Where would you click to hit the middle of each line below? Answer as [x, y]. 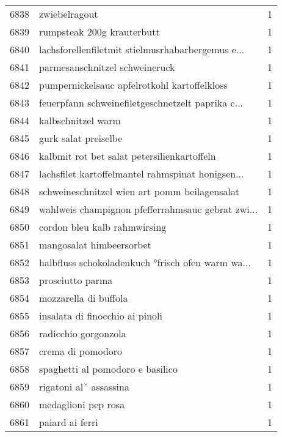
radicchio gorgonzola [83, 333]
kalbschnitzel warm [80, 120]
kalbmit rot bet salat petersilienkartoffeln [128, 156]
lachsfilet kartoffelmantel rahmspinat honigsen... [142, 174]
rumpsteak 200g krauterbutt [99, 32]
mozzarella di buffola [84, 298]
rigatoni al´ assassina [84, 387]
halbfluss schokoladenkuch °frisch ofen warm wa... [145, 262]
